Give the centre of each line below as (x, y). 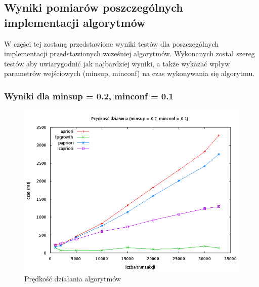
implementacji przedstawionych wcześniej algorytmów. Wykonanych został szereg (129, 53)
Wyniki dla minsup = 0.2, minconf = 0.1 (89, 96)
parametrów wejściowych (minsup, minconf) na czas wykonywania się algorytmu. (129, 73)
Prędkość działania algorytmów (73, 278)
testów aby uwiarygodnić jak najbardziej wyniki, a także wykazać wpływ (117, 63)
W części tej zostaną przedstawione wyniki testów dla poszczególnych (112, 43)
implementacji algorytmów (75, 22)
